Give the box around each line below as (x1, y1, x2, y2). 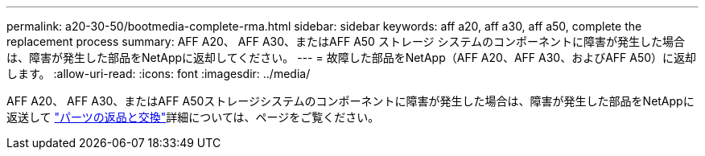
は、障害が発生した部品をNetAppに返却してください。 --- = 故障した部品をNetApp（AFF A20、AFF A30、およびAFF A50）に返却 (6, 51, 697, 64)
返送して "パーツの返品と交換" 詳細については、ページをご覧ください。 (6, 110, 380, 124)
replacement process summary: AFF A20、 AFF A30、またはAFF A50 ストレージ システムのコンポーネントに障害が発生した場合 (6, 35, 686, 48)
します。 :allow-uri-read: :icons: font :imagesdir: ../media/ (6, 67, 311, 80)
